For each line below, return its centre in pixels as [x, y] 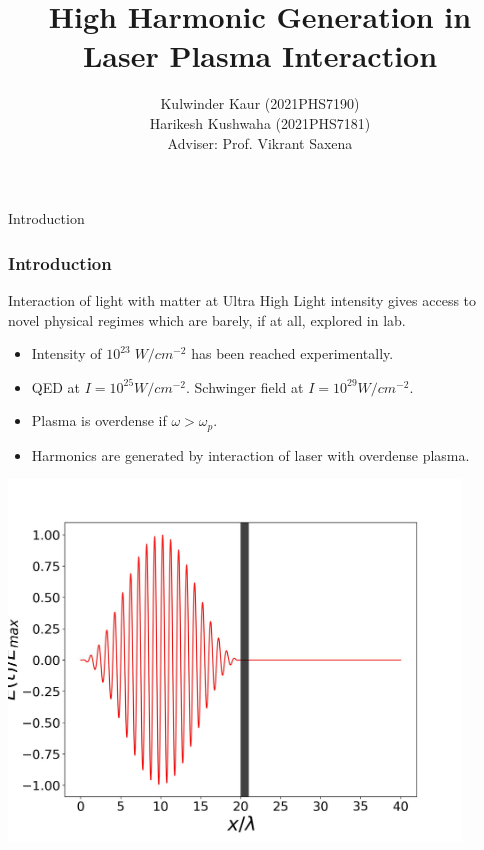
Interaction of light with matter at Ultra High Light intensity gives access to [242, 299]
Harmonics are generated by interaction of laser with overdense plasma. [250, 454]
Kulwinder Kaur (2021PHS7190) [260, 103]
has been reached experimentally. [292, 353]
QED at [56, 386]
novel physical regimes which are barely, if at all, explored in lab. [207, 319]
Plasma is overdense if [99, 420]
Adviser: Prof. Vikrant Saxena [260, 142]
